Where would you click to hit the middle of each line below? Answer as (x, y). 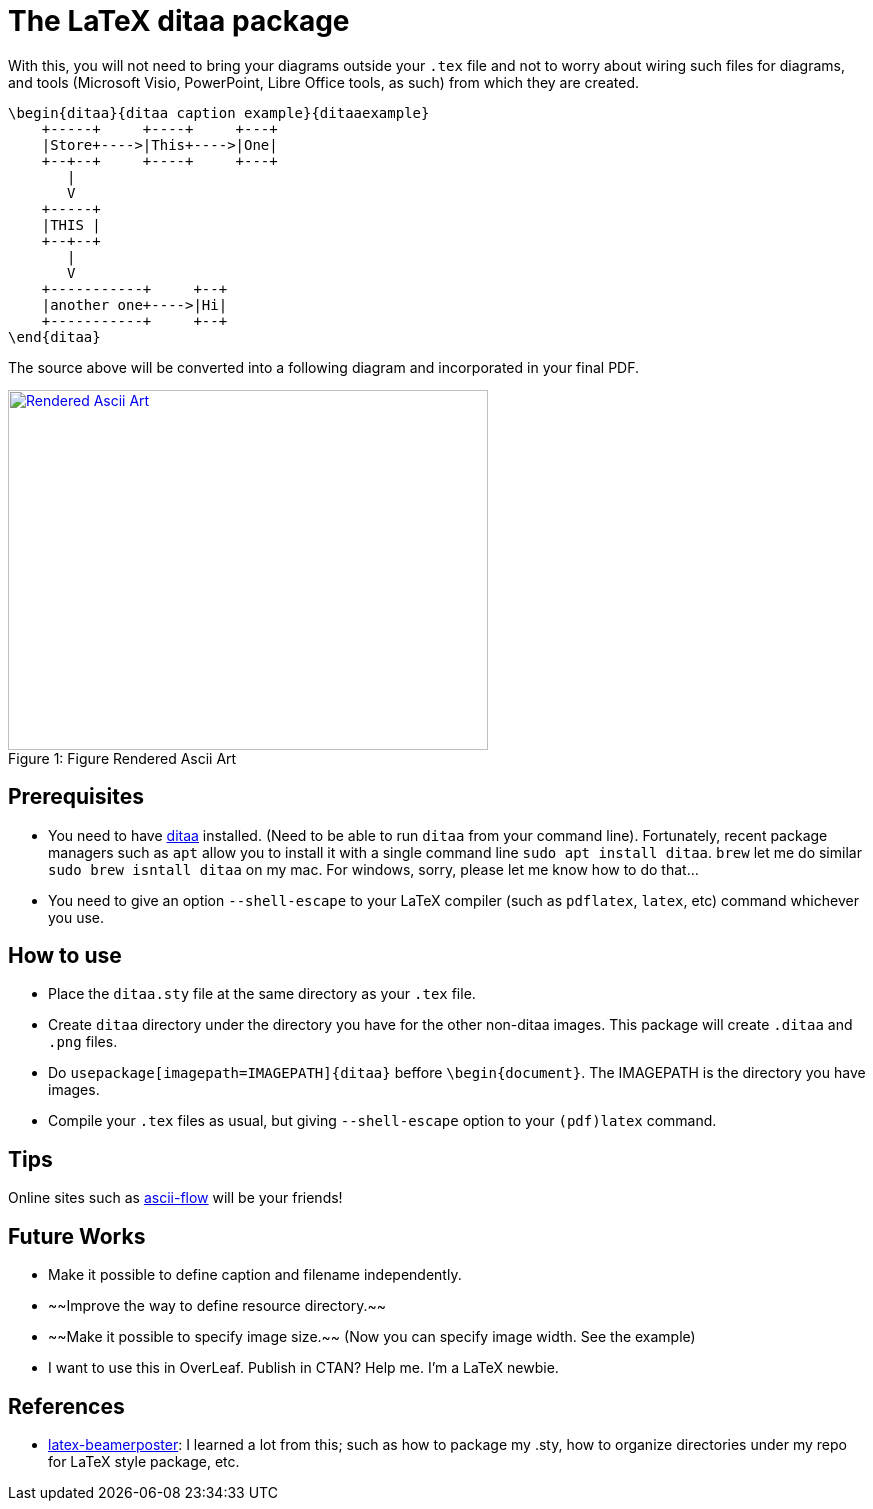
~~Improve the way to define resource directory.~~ (217, 1306)
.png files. (83, 1042)
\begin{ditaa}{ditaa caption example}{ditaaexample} (219, 112)
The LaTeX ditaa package (179, 21)
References (66, 1406)
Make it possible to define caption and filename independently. (255, 1275)
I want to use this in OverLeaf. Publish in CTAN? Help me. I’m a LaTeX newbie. (303, 1368)
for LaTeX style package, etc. (144, 1461)
